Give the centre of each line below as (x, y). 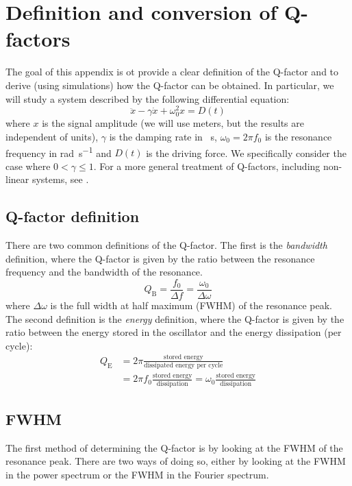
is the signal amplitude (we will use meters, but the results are (173, 123)
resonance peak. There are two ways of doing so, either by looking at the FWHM (176, 461)
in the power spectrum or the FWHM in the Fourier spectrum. (137, 475)
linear (17, 179)
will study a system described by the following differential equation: (148, 98)
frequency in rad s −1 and (59, 151)
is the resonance (298, 136)
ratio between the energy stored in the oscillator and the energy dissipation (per (174, 332)
